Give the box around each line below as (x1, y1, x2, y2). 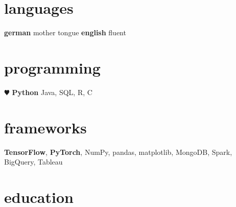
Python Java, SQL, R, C (12, 86, 92, 97)
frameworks (4, 117, 87, 137)
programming (4, 57, 101, 78)
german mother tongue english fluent (4, 27, 126, 38)
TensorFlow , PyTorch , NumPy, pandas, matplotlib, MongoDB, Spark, (4, 146, 232, 157)
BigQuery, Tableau (4, 156, 63, 167)
